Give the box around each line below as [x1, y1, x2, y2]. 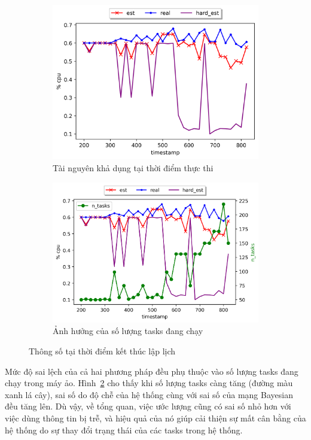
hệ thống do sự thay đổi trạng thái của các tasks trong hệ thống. [5, 423, 243, 436]
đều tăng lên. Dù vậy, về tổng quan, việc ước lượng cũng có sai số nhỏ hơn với [5, 400, 291, 412]
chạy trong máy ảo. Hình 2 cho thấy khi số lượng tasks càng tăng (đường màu [5, 377, 293, 389]
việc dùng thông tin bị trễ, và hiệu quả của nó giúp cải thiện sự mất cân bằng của [5, 412, 306, 424]
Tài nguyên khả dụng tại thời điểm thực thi [53, 161, 214, 174]
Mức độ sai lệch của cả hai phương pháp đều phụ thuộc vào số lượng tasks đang [5, 365, 298, 377]
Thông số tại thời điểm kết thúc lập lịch [29, 345, 176, 357]
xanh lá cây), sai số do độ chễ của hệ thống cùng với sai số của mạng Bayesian [5, 388, 293, 400]
